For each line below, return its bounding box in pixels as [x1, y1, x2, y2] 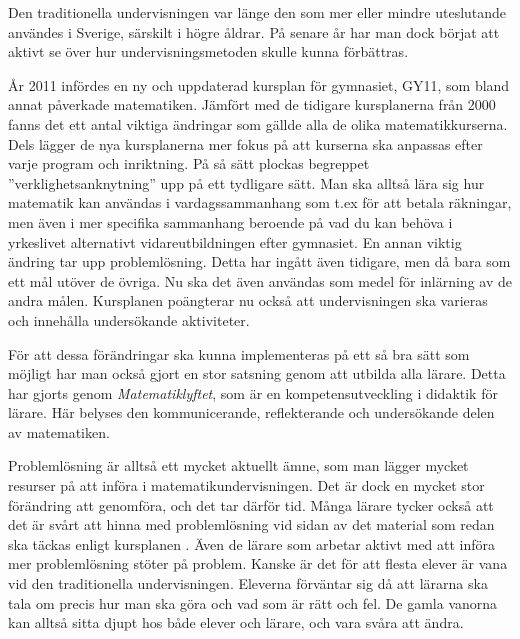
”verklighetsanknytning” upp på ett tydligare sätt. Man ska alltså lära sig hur [8, 172, 485, 193]
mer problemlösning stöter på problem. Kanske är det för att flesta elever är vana [8, 553, 508, 574]
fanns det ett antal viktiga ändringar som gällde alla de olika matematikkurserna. [8, 113, 508, 134]
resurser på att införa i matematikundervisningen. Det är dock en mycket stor [8, 475, 485, 496]
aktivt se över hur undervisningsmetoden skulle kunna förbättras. [8, 41, 409, 62]
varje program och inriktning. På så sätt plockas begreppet [8, 153, 370, 174]
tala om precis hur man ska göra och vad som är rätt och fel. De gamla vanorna [8, 592, 498, 613]
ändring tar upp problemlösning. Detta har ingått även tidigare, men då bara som [8, 251, 511, 272]
